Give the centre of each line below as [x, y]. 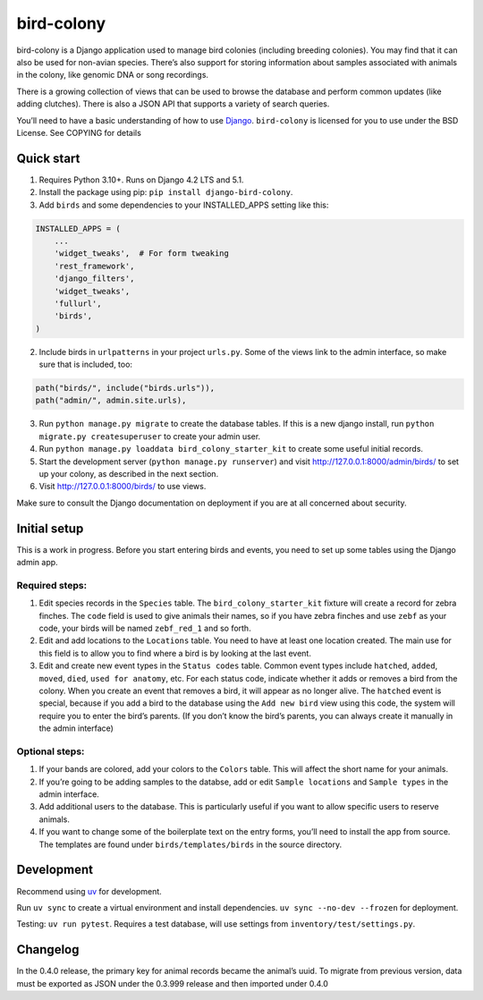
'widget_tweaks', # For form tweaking [142, 254]
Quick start [48, 158]
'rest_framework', [94, 266]
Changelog [48, 949]
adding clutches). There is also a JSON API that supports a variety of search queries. [173, 104]
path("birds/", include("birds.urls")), [125, 388]
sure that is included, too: [86, 364]
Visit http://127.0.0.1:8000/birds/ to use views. [123, 487]
